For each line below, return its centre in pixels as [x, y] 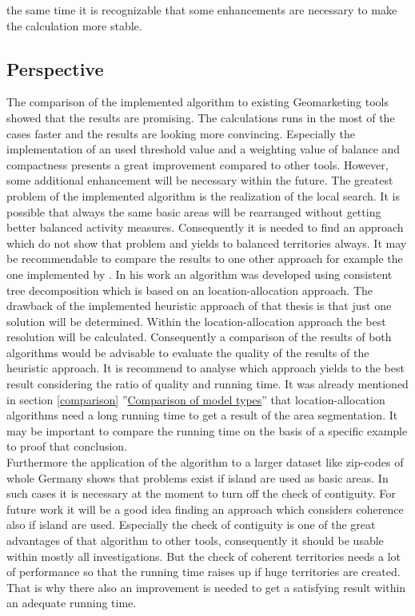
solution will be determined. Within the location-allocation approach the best [196, 321]
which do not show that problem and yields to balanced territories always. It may [207, 242]
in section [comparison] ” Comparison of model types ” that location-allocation [196, 399]
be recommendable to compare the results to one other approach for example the [205, 258]
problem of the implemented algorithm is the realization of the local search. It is [203, 195]
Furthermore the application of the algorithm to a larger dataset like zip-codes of [205, 462]
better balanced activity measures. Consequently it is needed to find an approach [205, 227]
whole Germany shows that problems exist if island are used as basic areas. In [198, 477]
